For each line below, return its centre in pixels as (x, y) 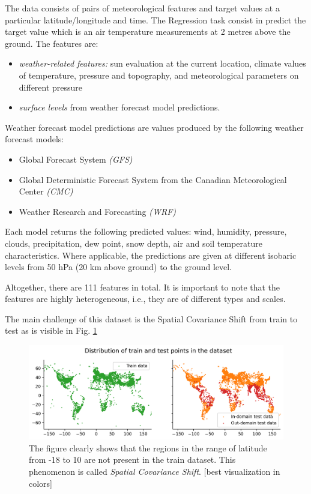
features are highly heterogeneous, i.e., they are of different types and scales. (145, 299)
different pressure (51, 87)
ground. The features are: (52, 43)
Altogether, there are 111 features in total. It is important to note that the (143, 287)
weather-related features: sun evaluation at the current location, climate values (162, 63)
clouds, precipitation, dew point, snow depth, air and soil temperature (134, 243)
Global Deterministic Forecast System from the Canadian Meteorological (153, 179)
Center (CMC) (46, 191)
